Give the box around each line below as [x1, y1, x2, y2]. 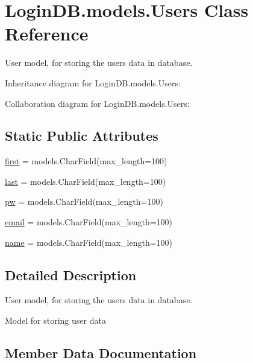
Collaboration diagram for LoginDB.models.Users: [5, 97, 190, 109]
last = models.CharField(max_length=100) [5, 175, 166, 187]
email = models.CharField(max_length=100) [5, 216, 173, 228]
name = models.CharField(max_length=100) [5, 236, 173, 248]
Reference [5, 21, 89, 46]
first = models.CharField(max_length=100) [5, 155, 167, 167]
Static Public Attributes [5, 126, 158, 145]
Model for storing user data [5, 314, 106, 327]
